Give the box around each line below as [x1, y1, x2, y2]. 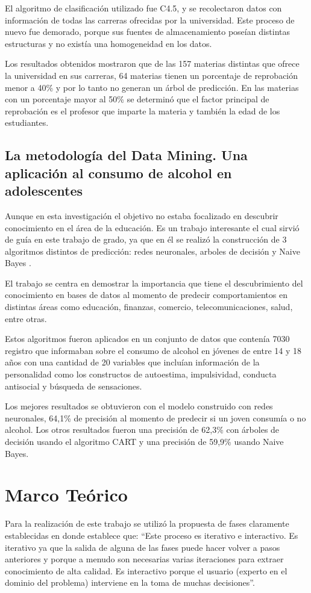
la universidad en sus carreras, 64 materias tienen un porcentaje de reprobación [5, 69, 298, 81]
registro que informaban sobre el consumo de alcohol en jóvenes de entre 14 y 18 [5, 344, 302, 356]
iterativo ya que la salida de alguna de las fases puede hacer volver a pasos [5, 541, 280, 553]
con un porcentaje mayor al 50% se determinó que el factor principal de [5, 93, 269, 105]
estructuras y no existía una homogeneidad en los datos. [5, 37, 212, 49]
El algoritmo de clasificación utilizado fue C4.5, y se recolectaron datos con [5, 2, 282, 14]
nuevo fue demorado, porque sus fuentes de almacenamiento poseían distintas [5, 25, 291, 38]
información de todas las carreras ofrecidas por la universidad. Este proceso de [5, 13, 295, 26]
